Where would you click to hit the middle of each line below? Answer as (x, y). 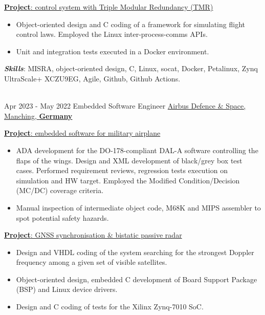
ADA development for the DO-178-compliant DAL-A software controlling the (137, 150)
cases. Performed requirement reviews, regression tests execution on (122, 170)
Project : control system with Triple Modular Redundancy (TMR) (109, 7)
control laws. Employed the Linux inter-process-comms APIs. (112, 34)
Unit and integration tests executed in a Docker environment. (113, 51)
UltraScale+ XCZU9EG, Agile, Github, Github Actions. (92, 78)
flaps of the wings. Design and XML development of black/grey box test (129, 160)
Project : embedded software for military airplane (82, 133)
